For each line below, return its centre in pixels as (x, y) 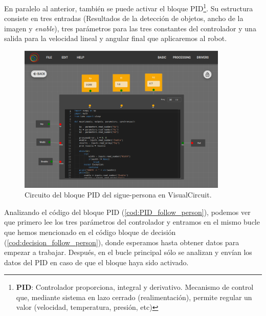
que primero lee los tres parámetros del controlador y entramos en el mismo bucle (132, 222)
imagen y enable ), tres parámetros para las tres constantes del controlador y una (130, 28)
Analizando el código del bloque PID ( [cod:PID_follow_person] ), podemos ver (127, 212)
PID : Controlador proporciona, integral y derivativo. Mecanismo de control (135, 287)
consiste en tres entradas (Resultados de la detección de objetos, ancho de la (124, 18)
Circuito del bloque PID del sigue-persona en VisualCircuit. (118, 195)
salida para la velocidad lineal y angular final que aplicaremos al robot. (116, 38)
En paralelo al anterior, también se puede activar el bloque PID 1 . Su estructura (129, 7)
